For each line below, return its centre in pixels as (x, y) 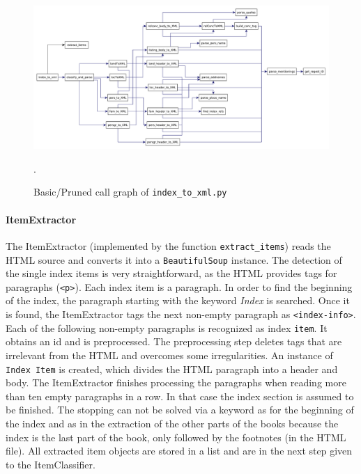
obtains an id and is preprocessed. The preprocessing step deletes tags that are (174, 341)
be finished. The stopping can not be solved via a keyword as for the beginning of (180, 410)
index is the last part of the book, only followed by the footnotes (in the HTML (176, 437)
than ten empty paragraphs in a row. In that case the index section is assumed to (180, 396)
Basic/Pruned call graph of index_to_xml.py (130, 192)
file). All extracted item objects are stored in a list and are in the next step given (179, 451)
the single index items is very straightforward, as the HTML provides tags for (171, 273)
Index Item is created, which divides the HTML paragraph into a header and (172, 369)
